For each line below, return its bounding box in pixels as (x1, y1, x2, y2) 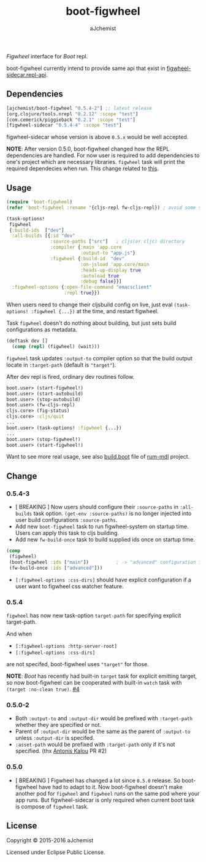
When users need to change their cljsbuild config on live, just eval (6, 301, 173, 308)
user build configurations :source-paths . (15, 516, 118, 524)
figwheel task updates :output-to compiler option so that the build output (6, 354, 193, 362)
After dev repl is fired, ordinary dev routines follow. (6, 373, 135, 380)
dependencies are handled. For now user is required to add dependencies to (6, 152, 200, 159)
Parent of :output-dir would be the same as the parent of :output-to (15, 728, 191, 735)
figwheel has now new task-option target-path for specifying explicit (6, 612, 181, 619)
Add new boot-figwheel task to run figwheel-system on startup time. (15, 523, 189, 530)
